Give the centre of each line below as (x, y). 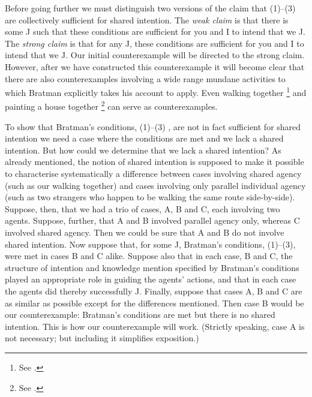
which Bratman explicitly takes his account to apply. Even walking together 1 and (156, 91)
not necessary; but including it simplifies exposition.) (102, 338)
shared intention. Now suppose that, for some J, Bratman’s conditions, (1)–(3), (150, 244)
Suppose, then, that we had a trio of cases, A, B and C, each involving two (142, 208)
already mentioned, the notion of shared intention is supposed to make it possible (154, 162)
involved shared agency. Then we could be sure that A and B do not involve (145, 232)
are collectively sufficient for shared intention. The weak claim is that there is (147, 19)
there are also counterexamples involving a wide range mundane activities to (145, 78)
